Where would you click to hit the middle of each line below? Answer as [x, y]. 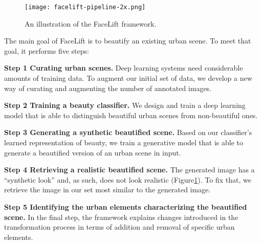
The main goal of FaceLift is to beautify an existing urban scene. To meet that [128, 41]
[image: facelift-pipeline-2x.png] [85, 7]
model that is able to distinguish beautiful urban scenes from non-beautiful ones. [131, 115]
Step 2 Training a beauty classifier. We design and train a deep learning [125, 105]
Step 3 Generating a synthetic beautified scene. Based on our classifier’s [128, 132]
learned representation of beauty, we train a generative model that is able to [124, 142]
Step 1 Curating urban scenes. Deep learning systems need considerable [124, 68]
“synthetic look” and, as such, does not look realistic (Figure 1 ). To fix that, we [128, 179]
